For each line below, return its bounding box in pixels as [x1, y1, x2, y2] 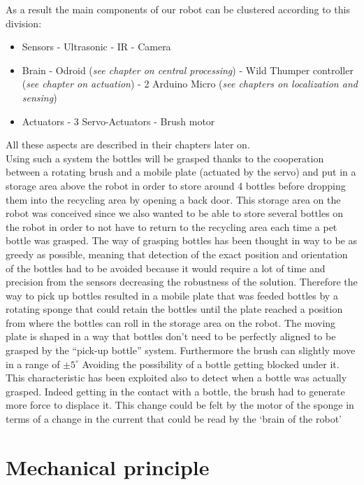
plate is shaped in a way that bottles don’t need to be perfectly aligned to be [6, 329, 336, 344]
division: [6, 15, 42, 30]
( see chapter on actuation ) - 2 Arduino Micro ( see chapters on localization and [22, 76, 358, 91]
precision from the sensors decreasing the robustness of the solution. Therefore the [6, 274, 358, 289]
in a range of [6, 356, 60, 371]
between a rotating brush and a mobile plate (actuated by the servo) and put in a [6, 164, 356, 179]
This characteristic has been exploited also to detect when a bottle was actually [6, 370, 347, 385]
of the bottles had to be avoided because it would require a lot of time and [6, 260, 326, 275]
